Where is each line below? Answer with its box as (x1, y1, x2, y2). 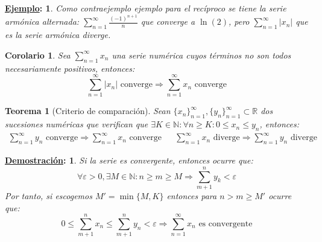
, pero (228, 15, 250, 28)
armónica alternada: (5, 15, 80, 28)
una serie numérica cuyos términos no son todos (112, 48, 291, 61)
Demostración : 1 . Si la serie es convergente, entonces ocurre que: (5, 154, 253, 167)
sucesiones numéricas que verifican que (5, 118, 148, 130)
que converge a (140, 15, 195, 28)
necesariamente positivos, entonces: (5, 62, 135, 74)
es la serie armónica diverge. (5, 28, 111, 41)
